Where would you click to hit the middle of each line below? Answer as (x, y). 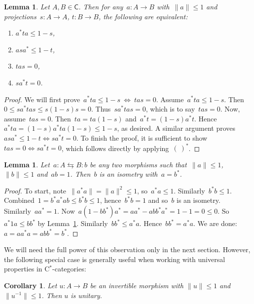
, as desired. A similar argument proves (176, 128)
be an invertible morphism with (137, 285)
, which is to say (170, 109)
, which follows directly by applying (115, 148)
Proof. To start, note (35, 190)
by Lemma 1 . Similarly (73, 223)
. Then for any (101, 6)
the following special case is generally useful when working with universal (115, 259)
